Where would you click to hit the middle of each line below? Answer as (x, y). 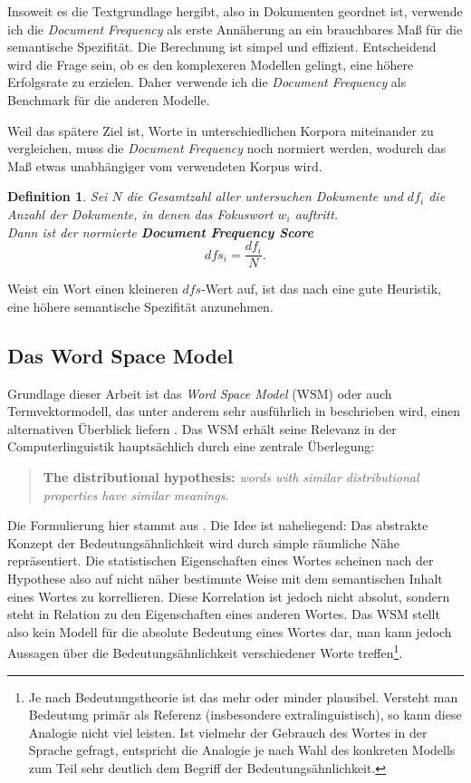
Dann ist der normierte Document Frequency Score (160, 232)
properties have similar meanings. (136, 494)
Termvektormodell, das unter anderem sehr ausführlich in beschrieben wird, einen (234, 411)
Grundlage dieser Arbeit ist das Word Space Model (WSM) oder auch (200, 393)
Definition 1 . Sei (58, 196)
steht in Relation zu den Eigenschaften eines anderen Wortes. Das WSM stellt (224, 614)
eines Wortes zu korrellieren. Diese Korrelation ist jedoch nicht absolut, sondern (229, 596)
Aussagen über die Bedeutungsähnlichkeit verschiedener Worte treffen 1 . (205, 651)
